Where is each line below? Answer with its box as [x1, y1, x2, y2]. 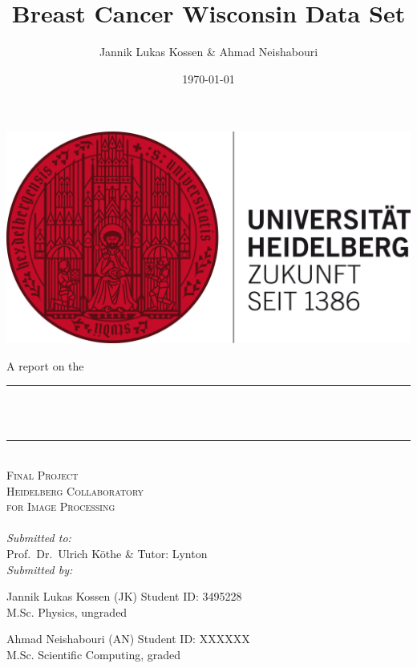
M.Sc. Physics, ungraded [6, 603, 128, 620]
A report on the [6, 357, 84, 374]
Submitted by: [6, 561, 73, 577]
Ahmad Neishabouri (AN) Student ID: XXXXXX [6, 630, 250, 647]
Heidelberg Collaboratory [6, 482, 144, 499]
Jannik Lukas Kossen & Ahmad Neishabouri [99, 43, 318, 60]
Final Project [6, 467, 79, 484]
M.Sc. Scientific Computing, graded [6, 646, 181, 663]
